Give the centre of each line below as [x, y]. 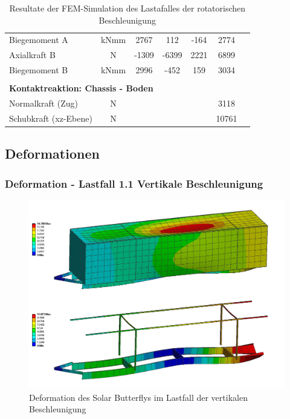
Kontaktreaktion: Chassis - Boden [81, 88]
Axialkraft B [32, 55]
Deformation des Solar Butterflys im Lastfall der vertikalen [138, 397]
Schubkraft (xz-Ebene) [51, 118]
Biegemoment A [39, 40]
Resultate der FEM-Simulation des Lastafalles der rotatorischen [127, 8]
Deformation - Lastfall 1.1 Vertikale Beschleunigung [134, 183]
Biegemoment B [39, 70]
